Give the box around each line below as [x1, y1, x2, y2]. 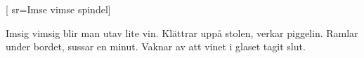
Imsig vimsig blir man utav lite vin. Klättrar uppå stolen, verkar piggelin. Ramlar [6, 25, 358, 40]
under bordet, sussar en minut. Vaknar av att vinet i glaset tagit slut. [6, 39, 306, 54]
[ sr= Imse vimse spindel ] [6, 2, 111, 16]
